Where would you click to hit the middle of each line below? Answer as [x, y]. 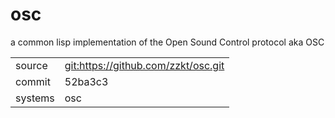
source [31, 65]
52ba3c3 [86, 81]
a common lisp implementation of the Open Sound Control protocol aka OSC [167, 42]
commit [33, 81]
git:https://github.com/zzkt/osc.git [144, 65]
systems [35, 98]
